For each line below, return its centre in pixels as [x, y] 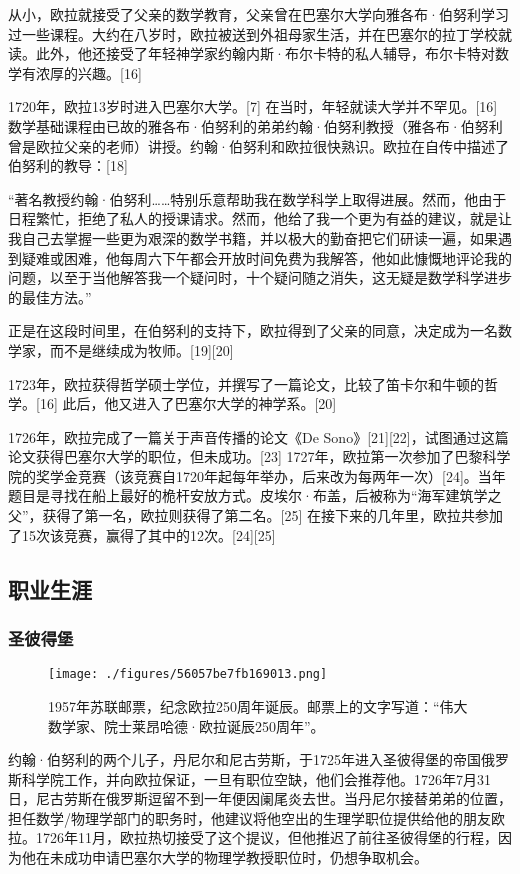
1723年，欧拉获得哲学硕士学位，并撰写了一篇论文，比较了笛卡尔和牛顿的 [246, 383]
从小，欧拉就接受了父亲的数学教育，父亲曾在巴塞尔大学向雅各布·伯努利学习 [258, 14]
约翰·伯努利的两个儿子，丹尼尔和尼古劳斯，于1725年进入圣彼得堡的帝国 [244, 759]
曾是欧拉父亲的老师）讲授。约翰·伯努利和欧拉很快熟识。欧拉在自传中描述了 [258, 145]
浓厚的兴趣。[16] [88, 72]
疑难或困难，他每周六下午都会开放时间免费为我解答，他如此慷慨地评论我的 [266, 257]
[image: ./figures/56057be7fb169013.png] [188, 674]
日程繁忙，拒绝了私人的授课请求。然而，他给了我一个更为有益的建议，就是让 [260, 218]
